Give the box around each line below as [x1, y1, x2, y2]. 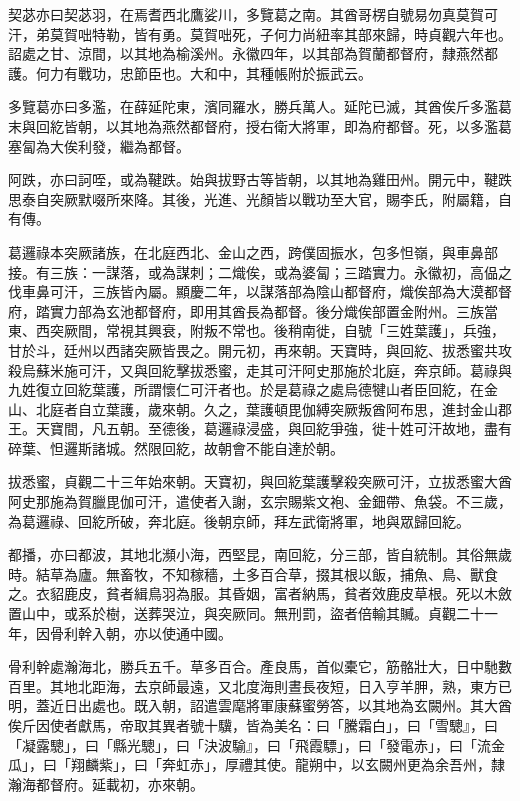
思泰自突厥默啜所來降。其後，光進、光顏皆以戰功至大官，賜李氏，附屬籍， [8, 188, 498, 209]
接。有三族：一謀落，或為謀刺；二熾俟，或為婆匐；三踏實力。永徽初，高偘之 [8, 261, 512, 282]
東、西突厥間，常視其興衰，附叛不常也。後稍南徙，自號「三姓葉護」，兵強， [8, 320, 505, 341]
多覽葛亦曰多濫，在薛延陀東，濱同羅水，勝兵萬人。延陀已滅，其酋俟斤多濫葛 [8, 96, 512, 117]
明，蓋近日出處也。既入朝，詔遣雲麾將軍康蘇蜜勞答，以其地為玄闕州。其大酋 [8, 695, 512, 716]
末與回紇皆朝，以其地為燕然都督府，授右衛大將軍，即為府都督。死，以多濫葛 [8, 115, 512, 136]
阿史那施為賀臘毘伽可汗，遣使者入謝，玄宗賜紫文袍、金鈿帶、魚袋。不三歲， [8, 491, 512, 512]
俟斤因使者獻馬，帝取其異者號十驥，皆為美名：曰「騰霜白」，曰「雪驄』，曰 [8, 715, 498, 735]
